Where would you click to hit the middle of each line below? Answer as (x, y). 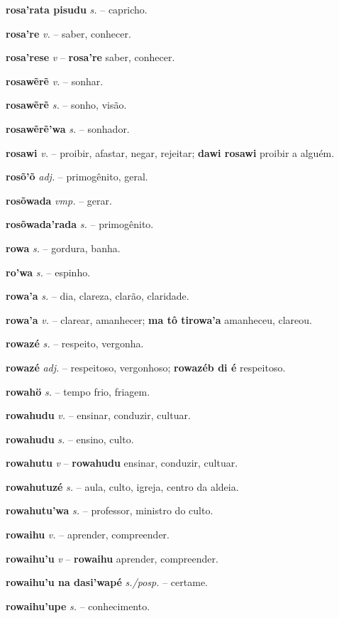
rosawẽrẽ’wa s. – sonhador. (68, 128)
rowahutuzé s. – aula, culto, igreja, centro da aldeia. (122, 486)
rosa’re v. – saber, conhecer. (68, 33)
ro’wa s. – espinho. (48, 272)
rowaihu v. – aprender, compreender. (88, 535)
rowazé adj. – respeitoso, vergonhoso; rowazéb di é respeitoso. (146, 367)
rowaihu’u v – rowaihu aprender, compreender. (112, 558)
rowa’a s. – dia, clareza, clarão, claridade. (98, 296)
